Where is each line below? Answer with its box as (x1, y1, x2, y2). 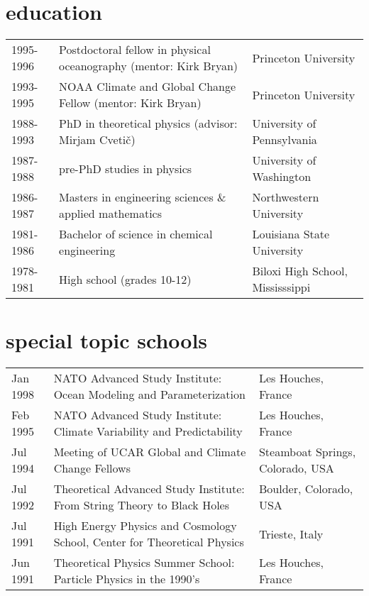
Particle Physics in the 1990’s (53, 570, 200, 587)
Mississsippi (252, 279, 311, 296)
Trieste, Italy (258, 525, 324, 542)
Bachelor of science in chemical (59, 226, 213, 243)
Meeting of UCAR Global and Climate (53, 443, 246, 460)
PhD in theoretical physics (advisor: (59, 115, 238, 132)
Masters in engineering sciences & (59, 189, 226, 206)
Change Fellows (53, 460, 131, 477)
